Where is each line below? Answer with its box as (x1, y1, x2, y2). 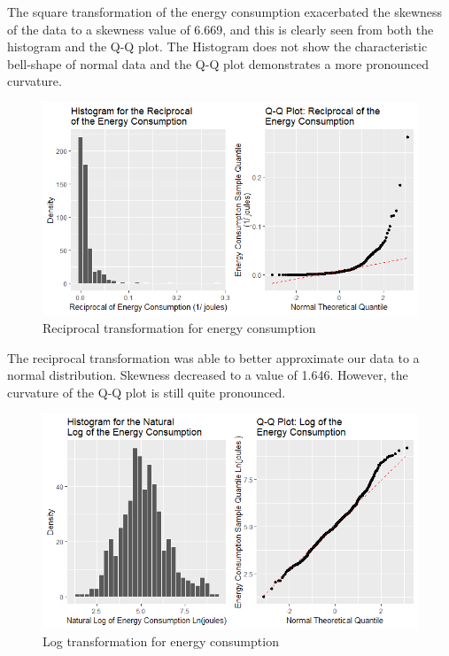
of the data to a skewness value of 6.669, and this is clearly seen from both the (7, 19, 434, 38)
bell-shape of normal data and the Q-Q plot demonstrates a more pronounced (7, 54, 430, 73)
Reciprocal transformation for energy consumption (43, 318, 316, 336)
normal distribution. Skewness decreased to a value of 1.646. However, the (7, 366, 408, 384)
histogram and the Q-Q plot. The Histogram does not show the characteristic (7, 37, 428, 56)
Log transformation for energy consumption (43, 631, 279, 650)
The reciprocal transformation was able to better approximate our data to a (7, 348, 420, 367)
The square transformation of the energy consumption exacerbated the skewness (7, 3, 443, 20)
